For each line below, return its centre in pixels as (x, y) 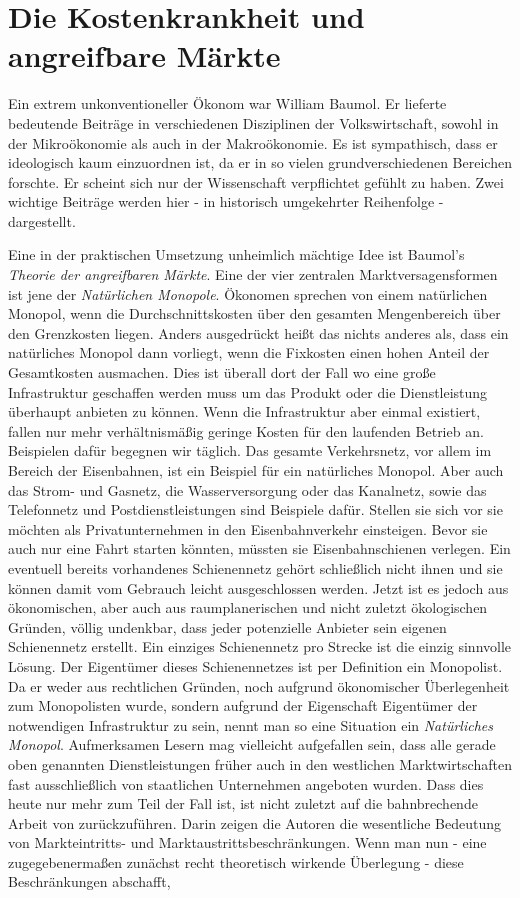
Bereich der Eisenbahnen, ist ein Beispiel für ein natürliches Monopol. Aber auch (256, 470)
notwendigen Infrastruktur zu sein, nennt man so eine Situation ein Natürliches (250, 724)
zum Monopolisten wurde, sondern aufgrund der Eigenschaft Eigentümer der (243, 705)
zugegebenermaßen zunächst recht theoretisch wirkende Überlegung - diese (236, 861)
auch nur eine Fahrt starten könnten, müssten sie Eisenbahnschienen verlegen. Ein (259, 548)
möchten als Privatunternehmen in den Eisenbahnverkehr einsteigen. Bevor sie (248, 528)
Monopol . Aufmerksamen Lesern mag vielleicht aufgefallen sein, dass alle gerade (252, 744)
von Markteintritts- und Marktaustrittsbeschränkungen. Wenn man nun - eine (247, 842)
